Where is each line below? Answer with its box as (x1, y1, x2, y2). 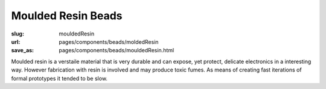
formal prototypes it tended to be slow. (11, 75, 108, 82)
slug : (11, 30, 24, 37)
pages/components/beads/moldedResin (59, 38, 159, 45)
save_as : (11, 47, 34, 54)
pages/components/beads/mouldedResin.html (59, 47, 174, 54)
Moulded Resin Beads (11, 9, 123, 22)
